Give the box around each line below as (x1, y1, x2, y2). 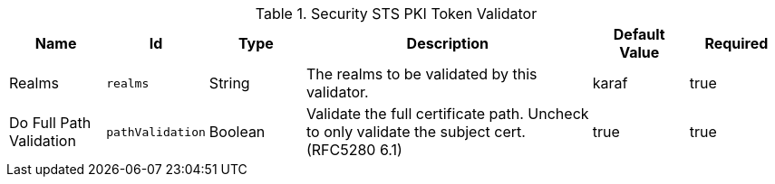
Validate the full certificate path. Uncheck (305, 105, 589, 123)
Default (613, 25, 665, 43)
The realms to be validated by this (305, 65, 538, 83)
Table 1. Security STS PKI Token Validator (255, 5, 538, 23)
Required (704, 34, 769, 52)
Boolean (208, 123, 266, 141)
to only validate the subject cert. (305, 123, 526, 141)
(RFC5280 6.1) (305, 141, 402, 159)
